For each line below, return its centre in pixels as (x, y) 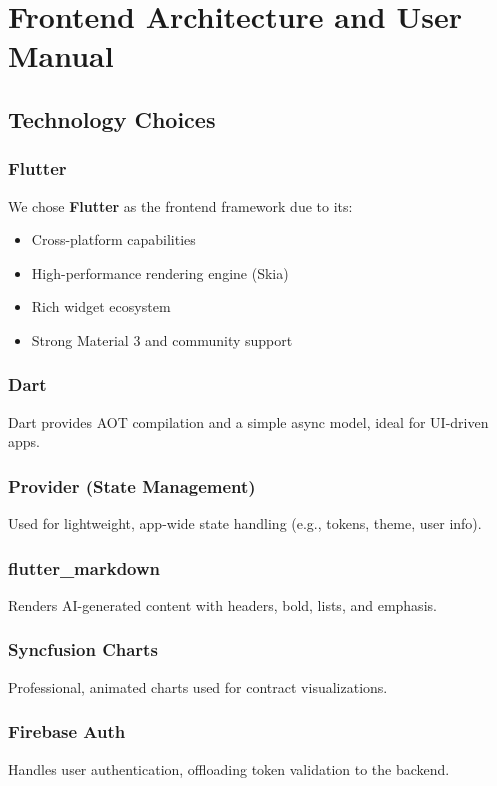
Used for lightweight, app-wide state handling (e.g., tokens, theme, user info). (245, 523)
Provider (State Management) (132, 485)
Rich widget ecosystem (101, 306)
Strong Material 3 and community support (162, 339)
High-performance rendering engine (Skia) (160, 272)
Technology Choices (112, 118)
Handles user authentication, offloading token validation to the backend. (229, 768)
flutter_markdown (84, 567)
